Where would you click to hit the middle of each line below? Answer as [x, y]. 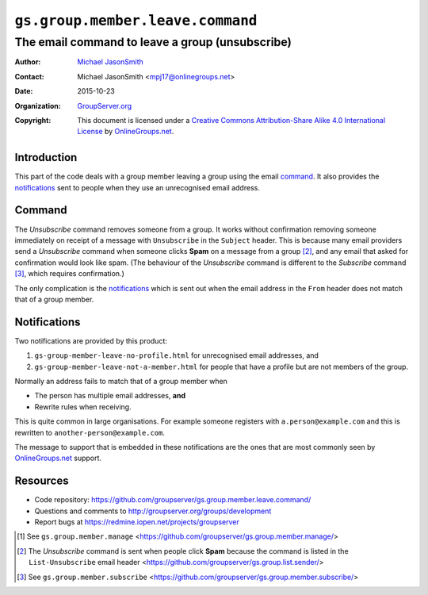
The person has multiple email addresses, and [110, 396]
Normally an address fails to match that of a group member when [121, 381]
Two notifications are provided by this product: [91, 340]
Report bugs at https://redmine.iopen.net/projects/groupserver [137, 522]
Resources [42, 481]
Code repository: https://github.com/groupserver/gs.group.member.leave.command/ [173, 500]
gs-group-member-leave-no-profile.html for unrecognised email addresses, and [176, 355]
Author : [28, 62]
